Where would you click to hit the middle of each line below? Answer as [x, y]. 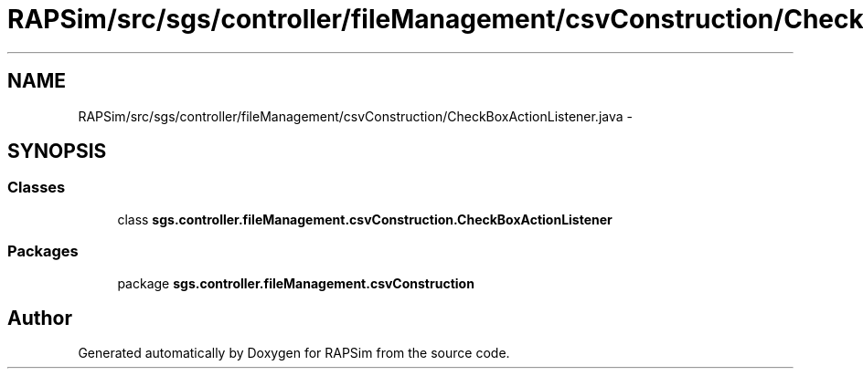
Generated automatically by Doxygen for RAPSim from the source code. [294, 353]
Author [40, 318]
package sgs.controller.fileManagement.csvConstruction [296, 283]
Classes [37, 188]
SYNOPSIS [57, 151]
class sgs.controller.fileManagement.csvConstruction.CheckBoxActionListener [365, 219]
